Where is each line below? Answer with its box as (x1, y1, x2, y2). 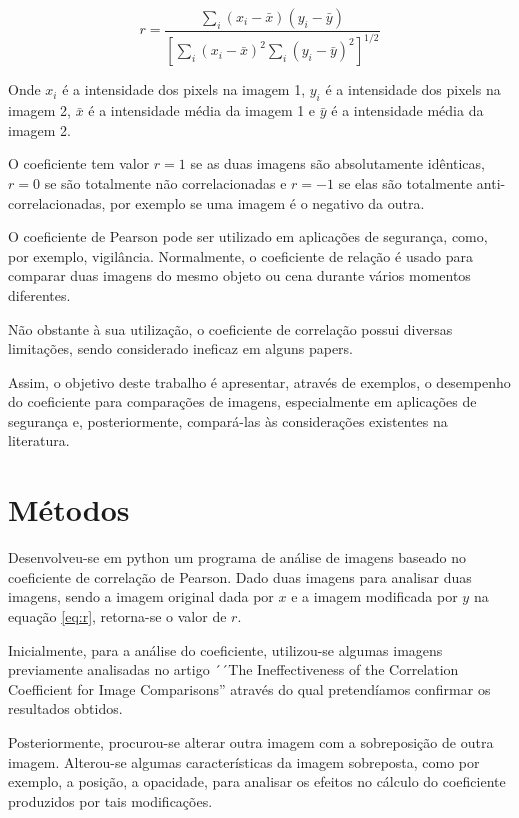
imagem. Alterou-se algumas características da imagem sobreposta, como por (8, 751, 480, 772)
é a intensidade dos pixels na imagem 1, (62, 79, 306, 100)
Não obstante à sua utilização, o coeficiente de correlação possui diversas (8, 318, 453, 339)
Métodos (8, 489, 130, 530)
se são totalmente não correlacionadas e (44, 172, 287, 193)
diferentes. (8, 284, 71, 305)
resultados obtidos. (8, 698, 123, 719)
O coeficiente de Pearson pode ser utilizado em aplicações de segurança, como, (8, 226, 488, 247)
